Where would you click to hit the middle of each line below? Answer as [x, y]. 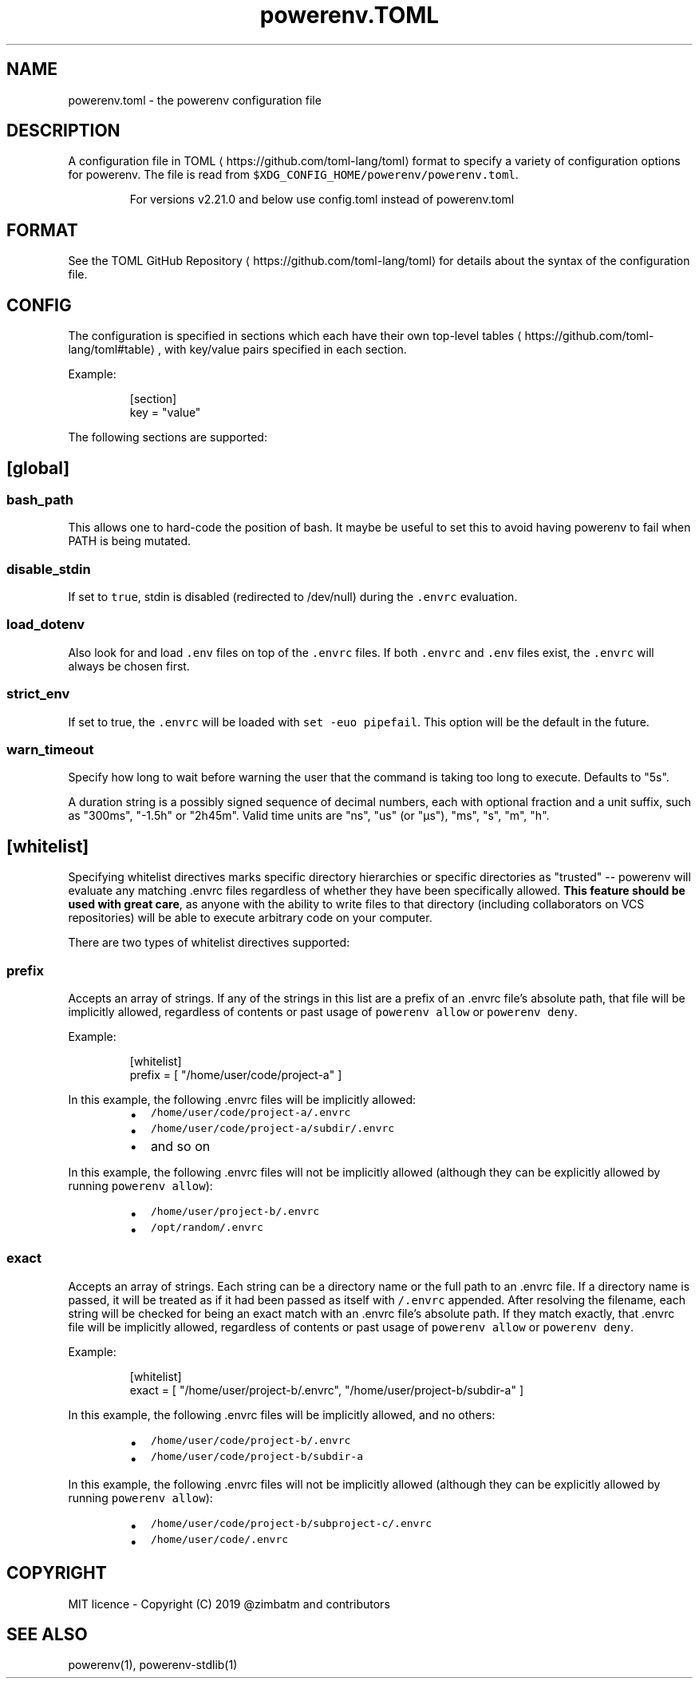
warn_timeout [50, 749]
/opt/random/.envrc [207, 1227]
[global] [38, 468]
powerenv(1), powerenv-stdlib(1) [153, 1665]
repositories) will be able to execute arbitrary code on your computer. [250, 918]
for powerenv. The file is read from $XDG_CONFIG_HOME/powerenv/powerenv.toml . [293, 175]
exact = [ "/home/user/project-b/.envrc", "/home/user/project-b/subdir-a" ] [327, 1390]
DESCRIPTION [63, 131]
